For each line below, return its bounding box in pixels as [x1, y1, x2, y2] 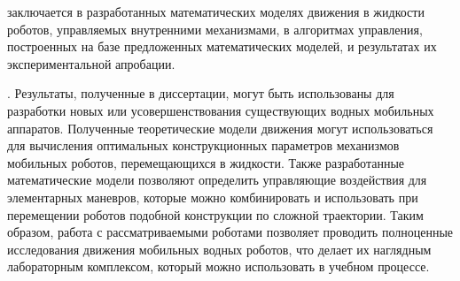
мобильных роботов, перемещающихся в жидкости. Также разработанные [7, 153, 405, 171]
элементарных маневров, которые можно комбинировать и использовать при [7, 187, 418, 206]
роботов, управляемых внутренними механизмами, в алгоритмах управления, [7, 19, 423, 38]
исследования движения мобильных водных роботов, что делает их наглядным [7, 239, 432, 258]
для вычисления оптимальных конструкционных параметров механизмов [7, 136, 400, 155]
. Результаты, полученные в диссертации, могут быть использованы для [7, 84, 394, 103]
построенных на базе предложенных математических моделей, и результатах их [7, 37, 437, 56]
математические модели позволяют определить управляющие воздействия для [7, 171, 427, 189]
